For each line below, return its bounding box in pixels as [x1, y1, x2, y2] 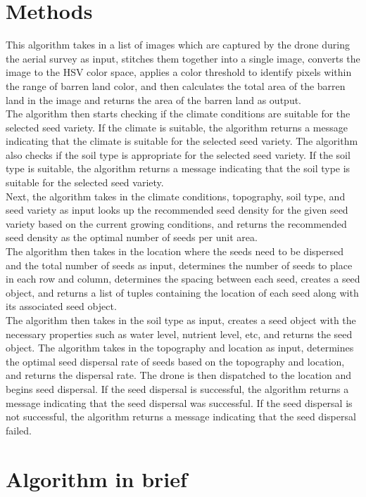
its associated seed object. [6, 299, 117, 314]
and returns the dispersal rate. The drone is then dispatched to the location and [6, 368, 351, 382]
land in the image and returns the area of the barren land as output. [6, 92, 301, 107]
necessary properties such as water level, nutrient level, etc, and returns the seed [6, 326, 353, 341]
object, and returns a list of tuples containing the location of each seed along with [6, 285, 359, 299]
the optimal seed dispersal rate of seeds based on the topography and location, [6, 354, 345, 368]
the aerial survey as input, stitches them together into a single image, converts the [6, 51, 360, 65]
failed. [6, 422, 32, 437]
